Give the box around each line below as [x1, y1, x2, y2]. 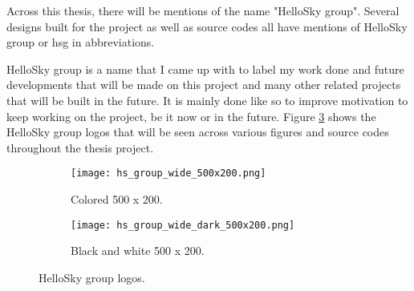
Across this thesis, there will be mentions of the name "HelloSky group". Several [6, 2, 400, 18]
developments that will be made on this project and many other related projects [6, 76, 401, 93]
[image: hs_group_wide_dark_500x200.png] [71, 219, 295, 231]
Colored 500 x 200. [71, 191, 163, 207]
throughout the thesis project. [6, 139, 154, 156]
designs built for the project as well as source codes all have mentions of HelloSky [6, 18, 408, 34]
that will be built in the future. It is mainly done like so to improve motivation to [6, 91, 408, 108]
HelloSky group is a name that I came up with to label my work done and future [6, 60, 404, 77]
